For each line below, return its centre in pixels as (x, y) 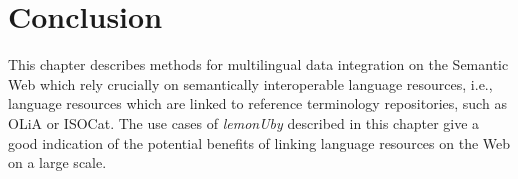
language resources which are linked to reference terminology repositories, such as (257, 103)
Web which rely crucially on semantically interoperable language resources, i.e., (250, 83)
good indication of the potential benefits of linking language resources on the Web (259, 142)
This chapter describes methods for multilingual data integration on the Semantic (258, 64)
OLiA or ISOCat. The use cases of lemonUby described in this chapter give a (244, 122)
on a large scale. (57, 162)
